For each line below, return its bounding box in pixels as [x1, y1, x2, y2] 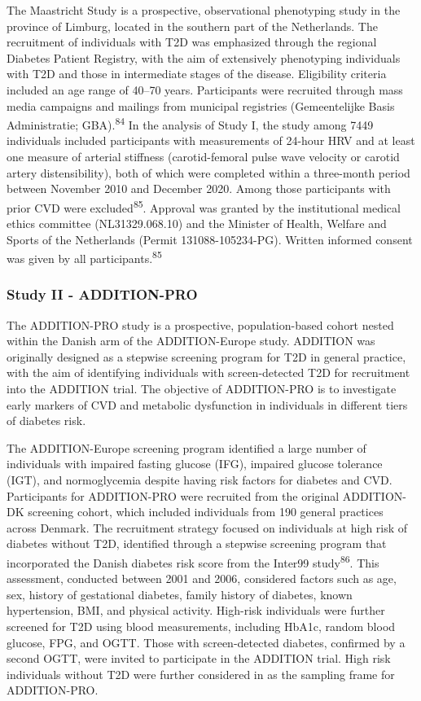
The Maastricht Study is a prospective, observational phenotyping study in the [7, 2, 401, 18]
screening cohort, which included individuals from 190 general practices [28, 503, 384, 520]
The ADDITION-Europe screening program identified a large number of [7, 439, 366, 456]
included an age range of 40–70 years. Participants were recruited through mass [7, 81, 403, 98]
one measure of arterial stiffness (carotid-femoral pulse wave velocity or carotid [7, 148, 400, 164]
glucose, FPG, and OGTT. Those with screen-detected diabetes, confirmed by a [7, 633, 406, 651]
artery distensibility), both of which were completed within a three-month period [7, 164, 410, 181]
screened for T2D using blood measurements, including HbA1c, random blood [7, 618, 396, 635]
